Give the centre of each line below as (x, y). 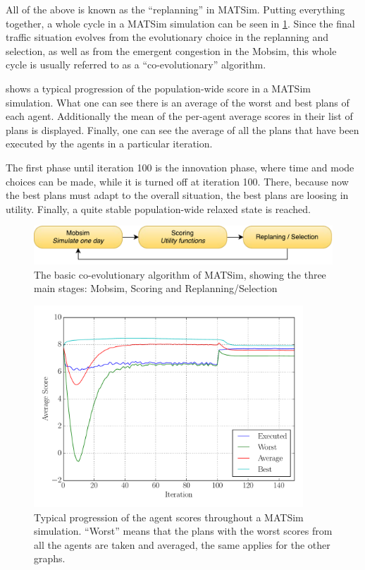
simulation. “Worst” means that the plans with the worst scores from (183, 531)
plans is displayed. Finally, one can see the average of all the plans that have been (182, 129)
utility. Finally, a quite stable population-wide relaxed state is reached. (158, 208)
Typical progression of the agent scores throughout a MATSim (169, 517)
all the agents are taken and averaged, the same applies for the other (182, 544)
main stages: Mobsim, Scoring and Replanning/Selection (156, 288)
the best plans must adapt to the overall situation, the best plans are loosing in (177, 195)
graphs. (50, 558)
